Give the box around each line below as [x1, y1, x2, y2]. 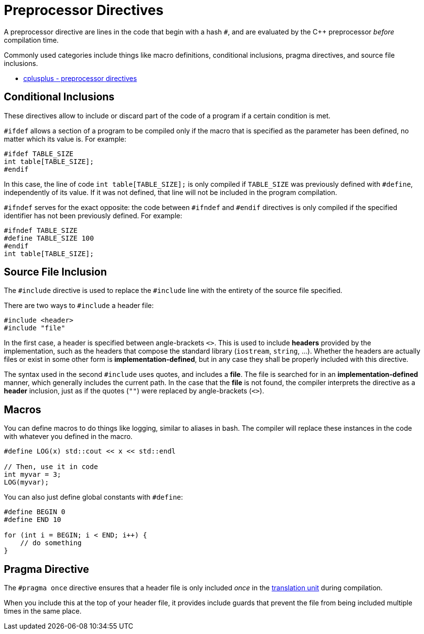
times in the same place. [4, 607, 82, 616]
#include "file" [4, 324, 65, 332]
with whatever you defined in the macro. [4, 432, 133, 441]
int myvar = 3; [4, 471, 62, 479]
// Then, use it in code [4, 463, 98, 471]
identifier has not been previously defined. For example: [4, 211, 182, 220]
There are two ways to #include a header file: [4, 301, 154, 310]
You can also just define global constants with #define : [4, 493, 183, 502]
